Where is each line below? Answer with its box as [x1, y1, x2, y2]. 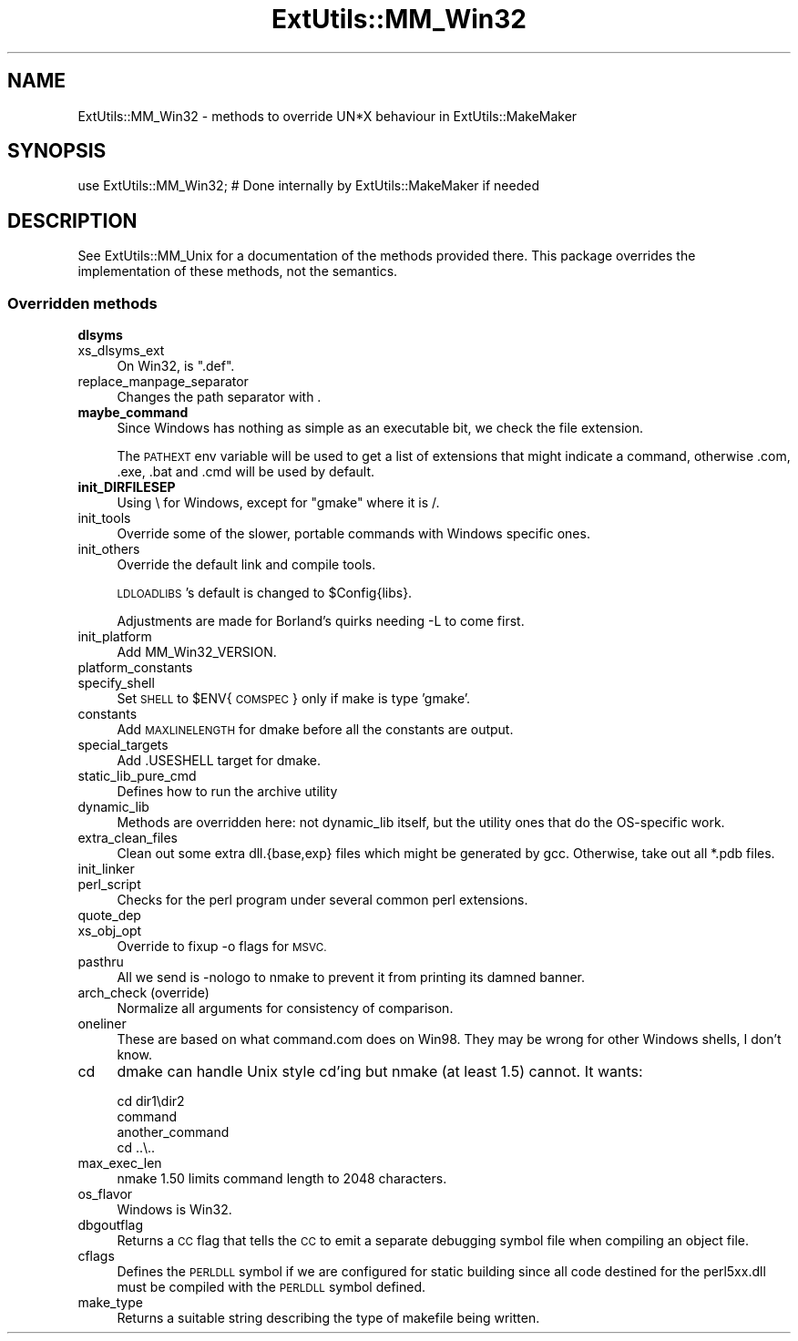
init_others [77, 541, 140, 558]
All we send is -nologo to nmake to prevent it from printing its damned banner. [117, 969, 586, 986]
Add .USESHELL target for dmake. [117, 752, 322, 769]
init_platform [77, 629, 152, 645]
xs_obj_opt [77, 923, 142, 939]
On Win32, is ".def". [117, 358, 235, 374]
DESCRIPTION [7, 209, 138, 232]
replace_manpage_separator [77, 374, 249, 390]
